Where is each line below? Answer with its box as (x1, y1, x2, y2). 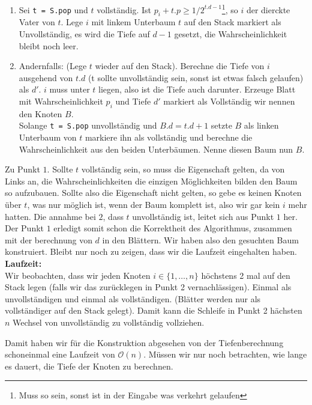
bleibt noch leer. (19, 39, 79, 52)
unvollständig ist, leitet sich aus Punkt (132, 210, 274, 222)
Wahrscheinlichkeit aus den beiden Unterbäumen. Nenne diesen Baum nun (19, 142, 293, 155)
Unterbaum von (19, 131, 77, 144)
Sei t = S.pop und (19, 3, 88, 16)
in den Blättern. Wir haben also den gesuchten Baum (102, 233, 299, 246)
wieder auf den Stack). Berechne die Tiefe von (95, 59, 265, 72)
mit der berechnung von (5, 233, 92, 246)
